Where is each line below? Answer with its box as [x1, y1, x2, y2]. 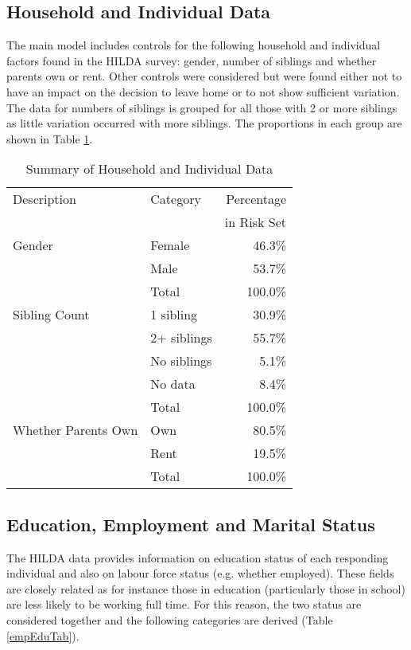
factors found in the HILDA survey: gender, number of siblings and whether [6, 52, 377, 69]
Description [13, 190, 76, 209]
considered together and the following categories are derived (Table [6, 611, 333, 628]
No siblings [150, 351, 212, 370]
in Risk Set [224, 213, 287, 232]
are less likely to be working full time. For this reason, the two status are [6, 596, 362, 613]
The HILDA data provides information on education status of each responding [6, 549, 389, 566]
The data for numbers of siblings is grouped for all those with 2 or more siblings [6, 99, 397, 116]
